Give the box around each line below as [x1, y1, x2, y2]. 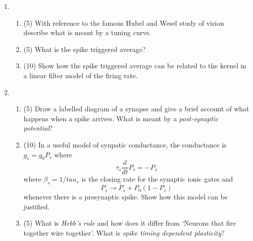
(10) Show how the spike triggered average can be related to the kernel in [23, 60, 247, 71]
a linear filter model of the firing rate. [23, 70, 138, 80]
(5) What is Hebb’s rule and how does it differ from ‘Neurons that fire [23, 218, 236, 228]
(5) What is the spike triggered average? [23, 44, 146, 54]
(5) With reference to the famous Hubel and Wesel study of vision [23, 17, 224, 28]
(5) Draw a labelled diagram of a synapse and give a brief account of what [23, 103, 250, 114]
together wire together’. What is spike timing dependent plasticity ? [23, 227, 225, 238]
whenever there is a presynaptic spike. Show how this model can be [23, 192, 228, 202]
